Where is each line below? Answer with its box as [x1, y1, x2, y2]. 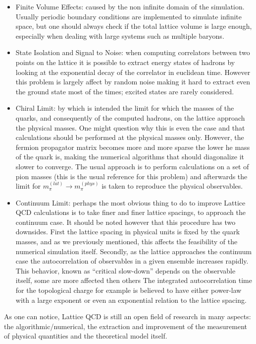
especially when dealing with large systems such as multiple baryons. [15, 30, 224, 41]
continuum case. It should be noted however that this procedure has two [15, 216, 236, 227]
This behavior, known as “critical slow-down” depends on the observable [15, 265, 236, 275]
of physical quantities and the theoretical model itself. [4, 331, 167, 341]
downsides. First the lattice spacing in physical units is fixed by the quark [15, 226, 240, 237]
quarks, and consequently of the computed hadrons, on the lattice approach [15, 112, 245, 123]
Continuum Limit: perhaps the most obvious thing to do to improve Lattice [15, 197, 246, 207]
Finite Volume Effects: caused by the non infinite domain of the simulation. [15, 1, 245, 11]
